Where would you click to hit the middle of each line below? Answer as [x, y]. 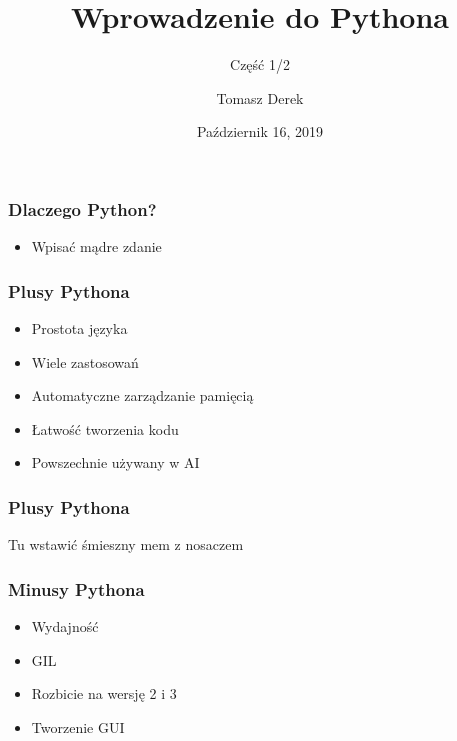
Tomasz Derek [260, 97]
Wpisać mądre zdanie [96, 246]
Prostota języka [79, 328]
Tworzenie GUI [78, 726]
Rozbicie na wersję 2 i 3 [104, 693]
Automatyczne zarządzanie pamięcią [142, 395]
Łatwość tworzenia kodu [105, 428]
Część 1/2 [260, 64]
